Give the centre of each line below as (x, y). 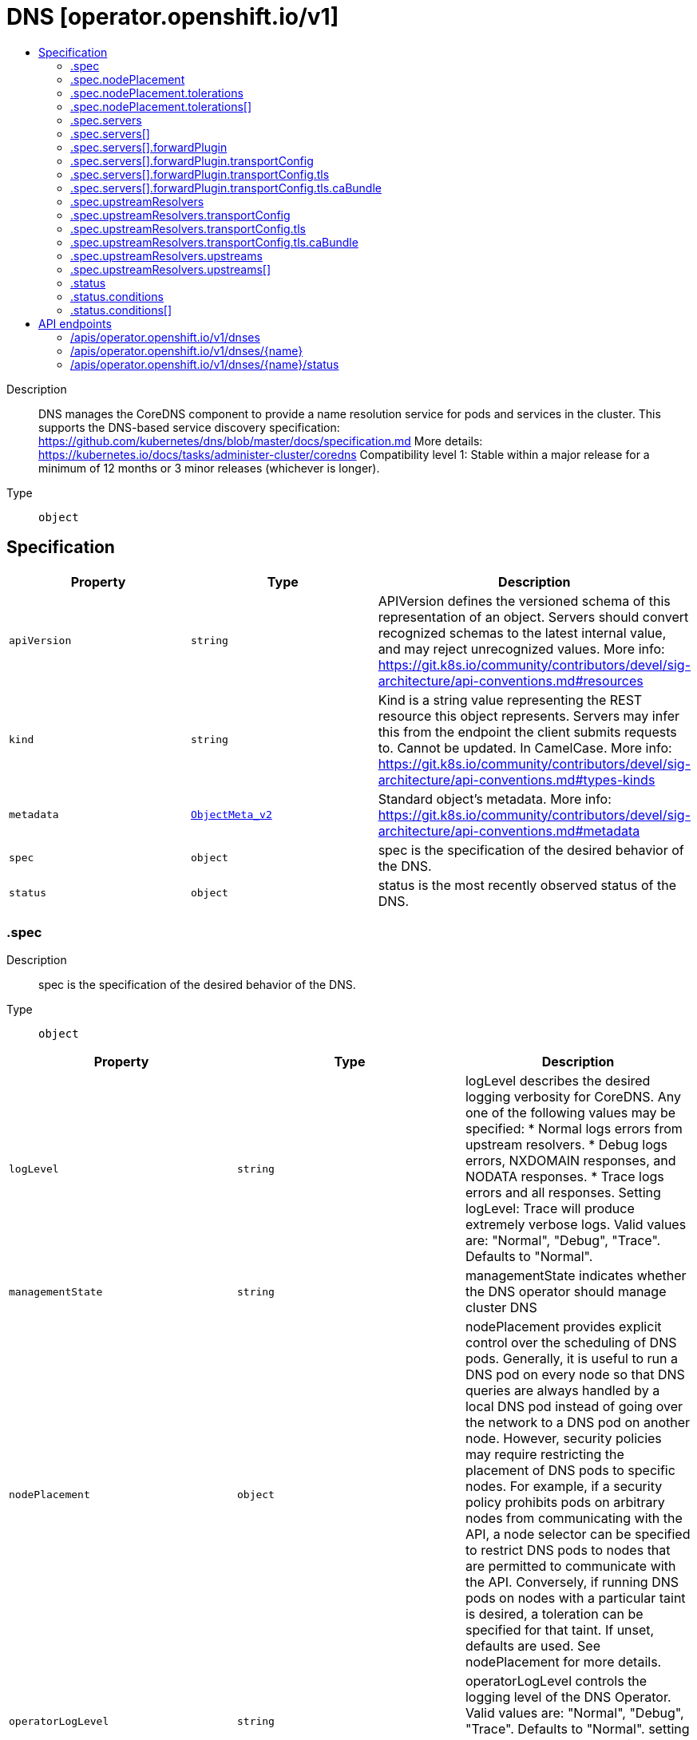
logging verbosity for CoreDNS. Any (573, 1097)
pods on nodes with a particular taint (575, 1598)
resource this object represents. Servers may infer (529, 716)
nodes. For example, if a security (564, 1487)
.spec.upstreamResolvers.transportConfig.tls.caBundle (214, 242)
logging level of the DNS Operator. (568, 1697)
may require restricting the (545, 1455)
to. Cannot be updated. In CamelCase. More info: (525, 747)
